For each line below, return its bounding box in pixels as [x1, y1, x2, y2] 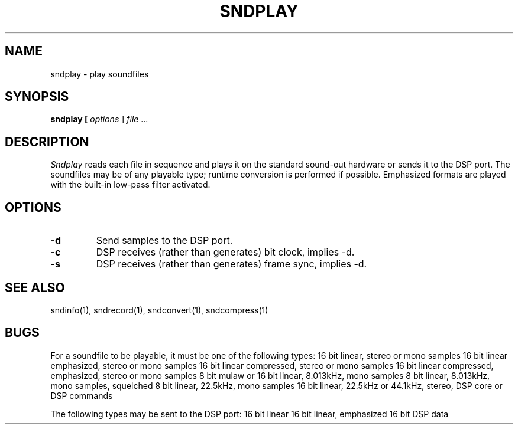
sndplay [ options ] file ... [50, 114, 148, 125]
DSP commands [50, 390, 113, 401]
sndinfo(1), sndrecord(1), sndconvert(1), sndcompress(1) [50, 304, 268, 315]
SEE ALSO [5, 280, 65, 295]
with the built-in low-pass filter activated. [50, 179, 211, 190]
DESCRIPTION [5, 134, 89, 149]
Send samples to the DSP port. [96, 234, 233, 247]
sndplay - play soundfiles [50, 68, 149, 79]
